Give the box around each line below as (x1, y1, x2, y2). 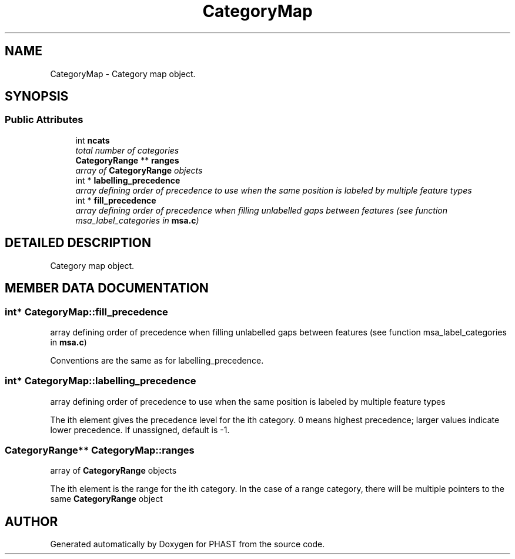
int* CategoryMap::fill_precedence (5, 305, 168, 318)
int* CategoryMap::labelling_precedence (5, 375, 196, 387)
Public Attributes (5, 114, 83, 126)
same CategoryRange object (50, 494, 163, 504)
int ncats (75, 135, 110, 145)
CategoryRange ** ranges (75, 155, 179, 165)
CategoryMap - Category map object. (50, 68, 196, 79)
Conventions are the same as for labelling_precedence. (50, 355, 264, 365)
